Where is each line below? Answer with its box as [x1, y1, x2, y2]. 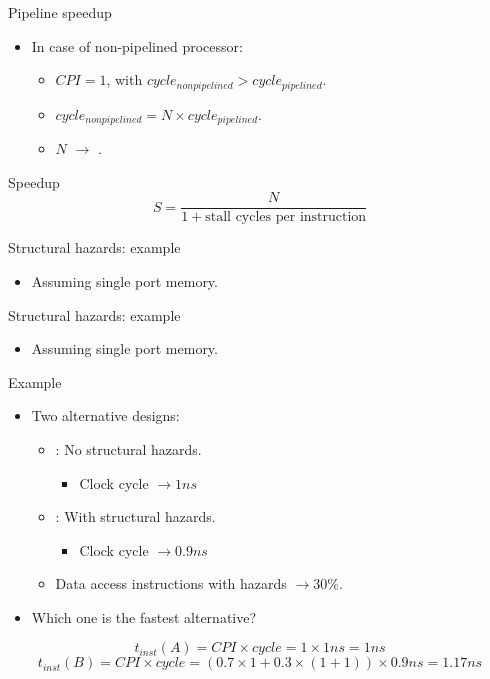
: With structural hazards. [55, 506, 216, 527]
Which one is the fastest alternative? [31, 606, 257, 627]
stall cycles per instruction [205, 210, 367, 225]
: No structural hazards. [55, 438, 202, 459]
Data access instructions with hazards [55, 573, 287, 594]
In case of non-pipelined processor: [31, 35, 243, 56]
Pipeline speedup [8, 2, 112, 22]
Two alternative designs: [31, 405, 180, 426]
